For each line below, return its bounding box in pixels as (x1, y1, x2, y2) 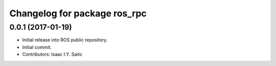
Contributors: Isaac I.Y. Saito (22, 51, 82, 57)
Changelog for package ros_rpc (9, 8, 147, 19)
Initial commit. (22, 44, 52, 50)
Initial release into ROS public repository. (22, 37, 108, 43)
